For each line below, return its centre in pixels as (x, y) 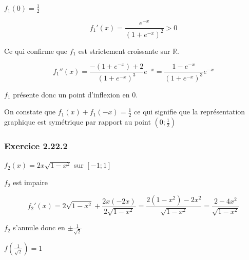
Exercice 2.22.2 (36, 146)
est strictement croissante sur (124, 51)
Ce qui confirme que (36, 51)
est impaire (30, 182)
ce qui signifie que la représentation (190, 112)
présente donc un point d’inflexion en (71, 94)
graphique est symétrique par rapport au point (78, 122)
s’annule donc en (39, 227)
